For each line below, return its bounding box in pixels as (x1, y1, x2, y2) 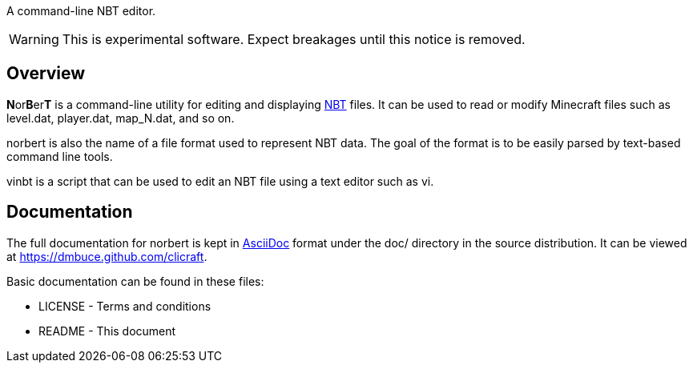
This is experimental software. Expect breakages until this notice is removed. (62, 31, 526, 47)
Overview (6, 63, 86, 84)
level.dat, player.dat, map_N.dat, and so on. (6, 110, 235, 125)
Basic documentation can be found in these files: (6, 274, 264, 288)
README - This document (38, 323, 176, 338)
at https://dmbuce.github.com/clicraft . (6, 249, 207, 263)
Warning (9, 31, 59, 47)
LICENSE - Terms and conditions (38, 299, 212, 313)
